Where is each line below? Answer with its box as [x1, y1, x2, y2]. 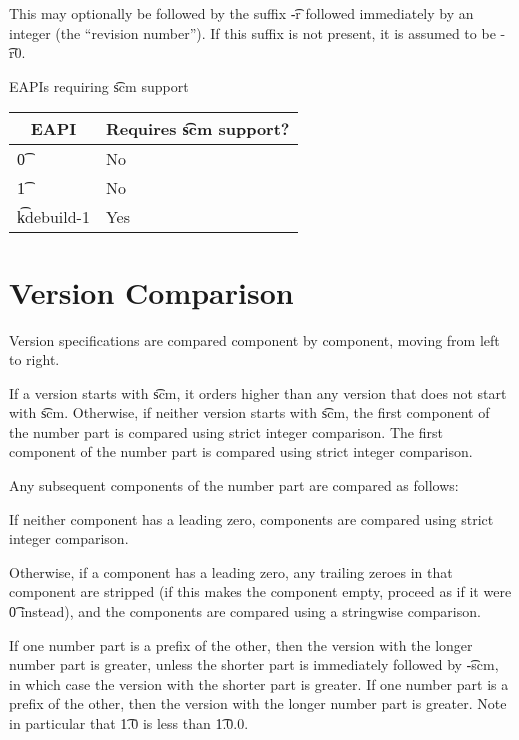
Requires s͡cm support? [105, 117, 290, 141]
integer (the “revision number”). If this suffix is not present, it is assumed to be [9, 22, 496, 43]
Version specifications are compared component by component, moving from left [9, 329, 500, 350]
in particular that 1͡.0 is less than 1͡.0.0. [9, 713, 249, 733]
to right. [9, 349, 60, 370]
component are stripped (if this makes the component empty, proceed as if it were [9, 581, 512, 602]
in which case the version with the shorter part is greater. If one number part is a [9, 673, 509, 694]
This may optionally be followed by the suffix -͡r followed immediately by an [9, 3, 474, 23]
